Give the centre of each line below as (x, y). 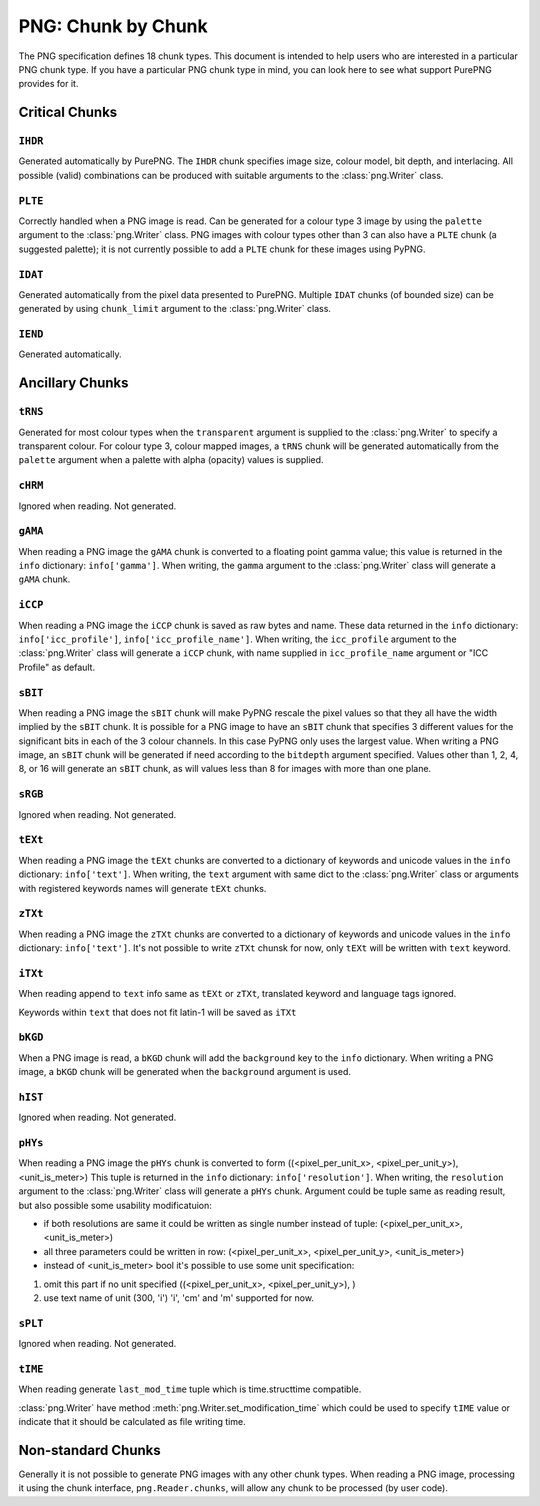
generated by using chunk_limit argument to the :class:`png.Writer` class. (175, 309)
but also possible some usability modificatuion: (115, 1205)
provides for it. (48, 84)
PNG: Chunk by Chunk (113, 26)
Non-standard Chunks (89, 1450)
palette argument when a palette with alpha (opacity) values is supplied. (171, 460)
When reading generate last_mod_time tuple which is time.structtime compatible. (190, 1389)
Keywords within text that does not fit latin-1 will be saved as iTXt (157, 1012)
